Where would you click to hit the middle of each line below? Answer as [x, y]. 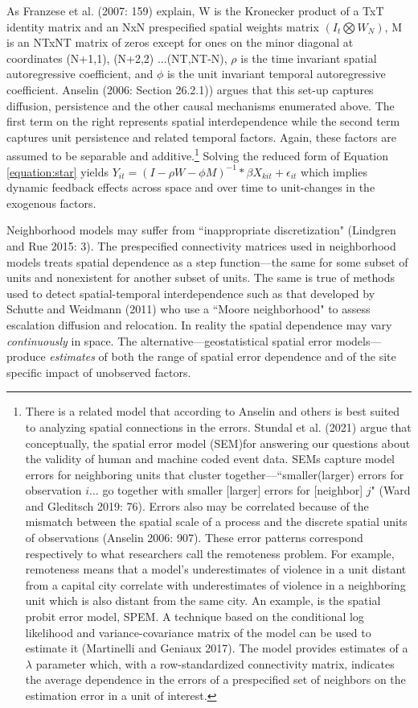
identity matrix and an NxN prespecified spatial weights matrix [163, 26]
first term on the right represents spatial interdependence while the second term [203, 121]
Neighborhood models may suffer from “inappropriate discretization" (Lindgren [201, 230]
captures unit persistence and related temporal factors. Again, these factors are [201, 137]
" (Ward [391, 490]
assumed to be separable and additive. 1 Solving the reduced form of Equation [198, 154]
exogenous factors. [51, 203]
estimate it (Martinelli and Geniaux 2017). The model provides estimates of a [217, 648]
